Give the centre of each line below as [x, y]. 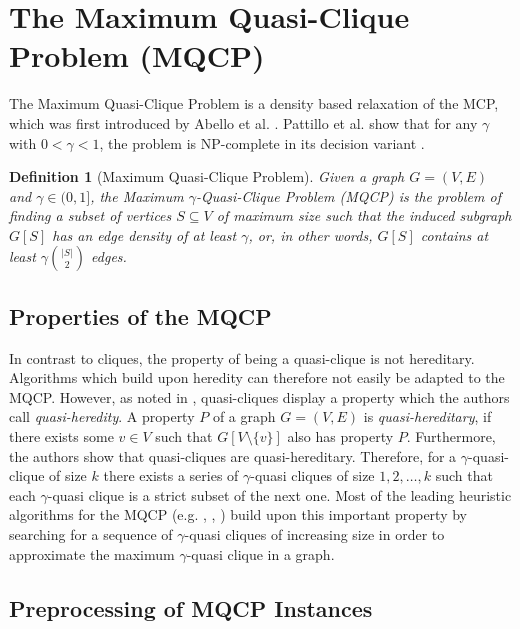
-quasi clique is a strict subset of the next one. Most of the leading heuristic [279, 494]
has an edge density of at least [144, 234]
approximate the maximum [92, 553]
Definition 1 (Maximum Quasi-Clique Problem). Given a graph [207, 176]
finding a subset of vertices [90, 215]
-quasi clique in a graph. [260, 553]
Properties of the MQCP [140, 315]
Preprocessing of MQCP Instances [191, 607]
